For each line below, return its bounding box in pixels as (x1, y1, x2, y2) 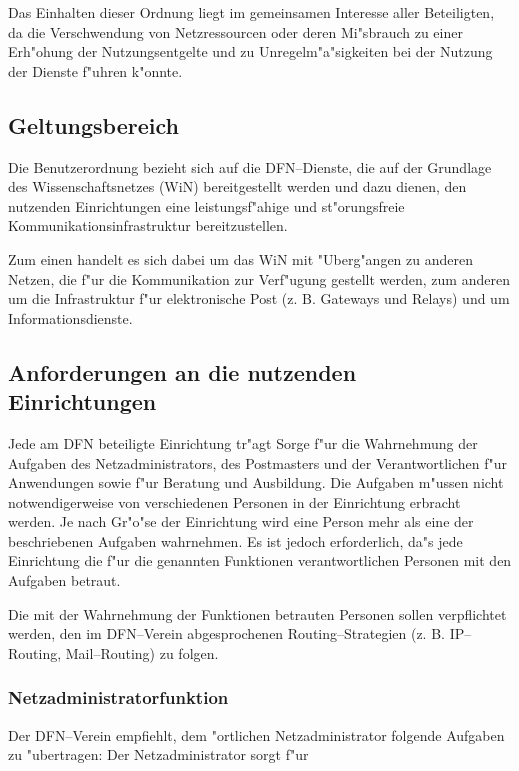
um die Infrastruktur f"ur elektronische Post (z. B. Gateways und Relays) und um (8, 288, 510, 309)
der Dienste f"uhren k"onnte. (8, 60, 183, 81)
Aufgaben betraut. (8, 570, 121, 591)
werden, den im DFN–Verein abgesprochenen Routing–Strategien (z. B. (8, 623, 445, 644)
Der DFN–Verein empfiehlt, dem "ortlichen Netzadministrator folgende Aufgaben (8, 724, 505, 745)
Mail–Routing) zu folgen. (65, 642, 219, 663)
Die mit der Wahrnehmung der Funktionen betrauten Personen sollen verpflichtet (8, 603, 507, 624)
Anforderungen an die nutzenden (8, 356, 357, 387)
